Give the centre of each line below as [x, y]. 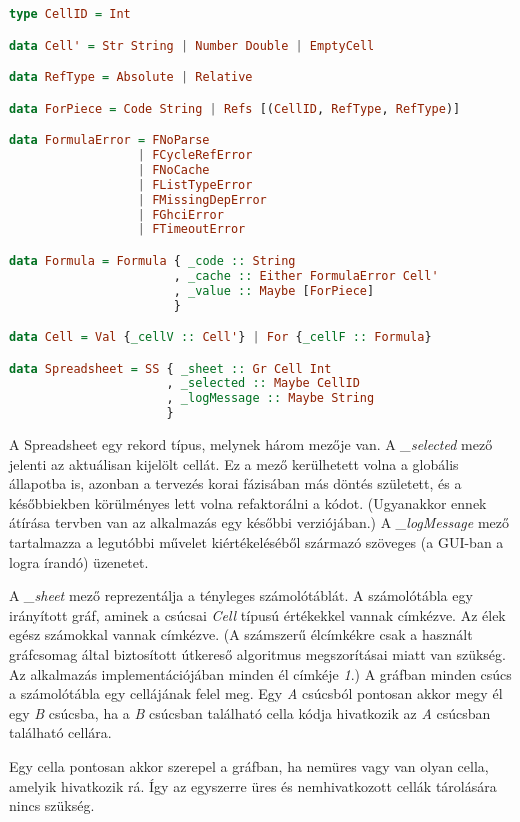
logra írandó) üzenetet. [79, 561]
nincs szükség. [52, 805]
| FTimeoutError [191, 229]
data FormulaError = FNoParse [109, 140]
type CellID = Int [70, 14]
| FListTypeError [195, 184]
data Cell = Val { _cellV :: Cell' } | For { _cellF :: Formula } [220, 337]
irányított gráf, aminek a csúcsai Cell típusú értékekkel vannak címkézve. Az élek [257, 614]
